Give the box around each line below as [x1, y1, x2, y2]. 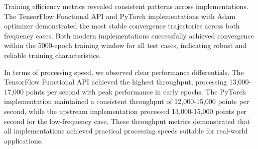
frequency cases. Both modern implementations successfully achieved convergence [4, 30, 254, 40]
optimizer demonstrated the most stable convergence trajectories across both [4, 20, 240, 31]
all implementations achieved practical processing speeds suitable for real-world [4, 125, 248, 136]
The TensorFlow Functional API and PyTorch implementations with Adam [4, 10, 236, 21]
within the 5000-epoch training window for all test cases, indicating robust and [4, 40, 247, 50]
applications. [4, 135, 43, 145]
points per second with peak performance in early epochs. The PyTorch [26, 86, 246, 96]
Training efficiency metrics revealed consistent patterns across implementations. [4, 1, 248, 11]
